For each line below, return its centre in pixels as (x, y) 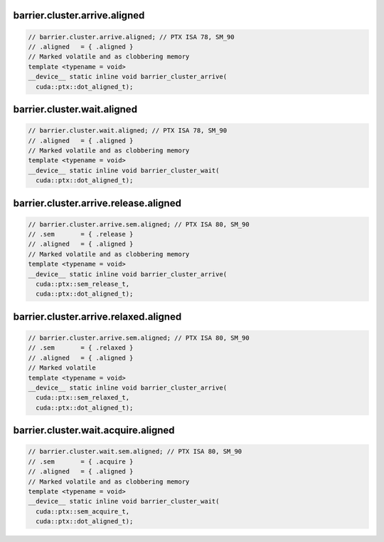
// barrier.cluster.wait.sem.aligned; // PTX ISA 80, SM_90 (135, 452)
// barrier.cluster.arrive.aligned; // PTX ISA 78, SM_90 (131, 37)
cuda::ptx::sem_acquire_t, (83, 511)
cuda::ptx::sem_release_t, (83, 284)
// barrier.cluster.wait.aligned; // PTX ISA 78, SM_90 (128, 131)
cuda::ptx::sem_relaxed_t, (83, 398)
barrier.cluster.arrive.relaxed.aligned (97, 317)
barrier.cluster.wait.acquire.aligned (94, 431)
